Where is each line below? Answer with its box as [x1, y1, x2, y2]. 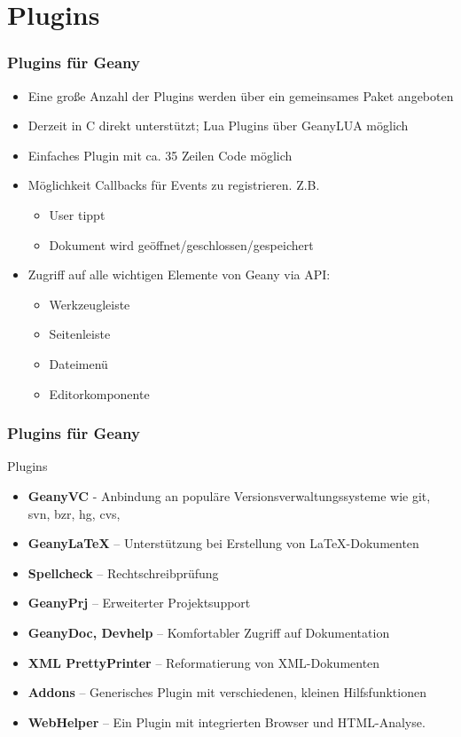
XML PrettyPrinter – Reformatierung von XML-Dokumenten [27, 653, 380, 671]
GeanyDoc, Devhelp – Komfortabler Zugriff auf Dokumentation [27, 623, 390, 641]
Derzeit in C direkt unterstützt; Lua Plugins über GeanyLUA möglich [27, 116, 409, 135]
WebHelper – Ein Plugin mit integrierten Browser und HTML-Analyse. [27, 712, 426, 731]
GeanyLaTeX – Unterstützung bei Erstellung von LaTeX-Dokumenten [27, 534, 419, 553]
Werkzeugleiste [49, 294, 130, 313]
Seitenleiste [49, 325, 111, 343]
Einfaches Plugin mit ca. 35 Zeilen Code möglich [27, 145, 293, 164]
